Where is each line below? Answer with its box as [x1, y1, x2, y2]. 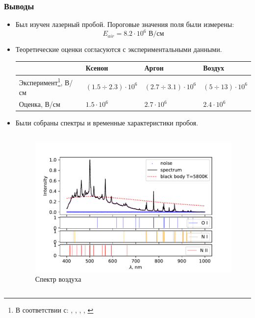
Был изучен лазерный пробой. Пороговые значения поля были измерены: [15, 19, 234, 29]
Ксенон [85, 63, 108, 73]
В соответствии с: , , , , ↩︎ [15, 305, 94, 315]
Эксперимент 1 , [19, 76, 63, 87]
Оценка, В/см [19, 99, 60, 109]
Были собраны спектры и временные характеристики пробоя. [15, 118, 198, 128]
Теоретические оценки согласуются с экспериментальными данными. [15, 44, 222, 54]
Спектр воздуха [35, 274, 81, 284]
